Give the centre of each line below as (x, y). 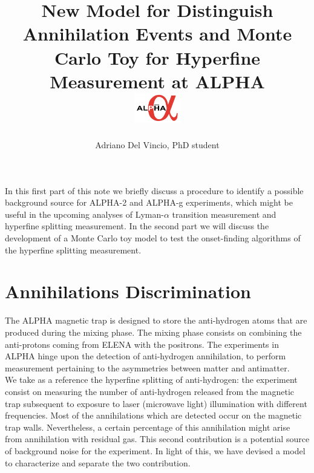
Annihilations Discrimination (128, 291)
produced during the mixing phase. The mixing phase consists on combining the (153, 332)
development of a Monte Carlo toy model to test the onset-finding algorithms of (153, 238)
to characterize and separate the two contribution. (98, 462)
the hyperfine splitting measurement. (73, 250)
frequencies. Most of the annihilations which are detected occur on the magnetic (153, 415)
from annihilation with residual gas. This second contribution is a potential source (157, 439)
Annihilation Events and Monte (157, 34)
